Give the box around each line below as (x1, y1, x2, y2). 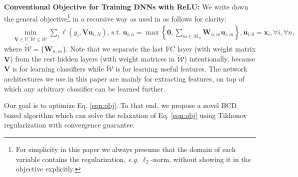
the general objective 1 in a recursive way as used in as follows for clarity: (4, 11, 227, 23)
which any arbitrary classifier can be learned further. (4, 83, 165, 93)
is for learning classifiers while (12, 63, 104, 74)
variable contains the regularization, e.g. (15, 153, 139, 164)
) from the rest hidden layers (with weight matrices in (10, 53, 175, 64)
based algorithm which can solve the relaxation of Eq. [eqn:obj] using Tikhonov (4, 109, 247, 120)
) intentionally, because (184, 53, 255, 64)
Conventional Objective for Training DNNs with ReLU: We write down (4, 1, 248, 11)
